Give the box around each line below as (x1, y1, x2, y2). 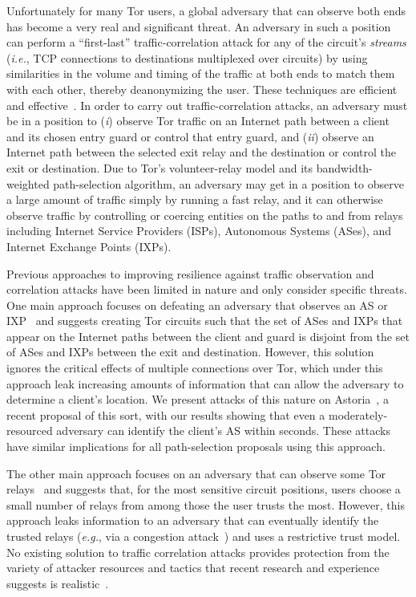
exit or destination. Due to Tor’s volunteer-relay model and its (6, 159, 313, 176)
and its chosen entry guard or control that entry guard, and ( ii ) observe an (6, 128, 374, 144)
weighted (6, 175, 50, 192)
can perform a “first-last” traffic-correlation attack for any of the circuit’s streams (6, 34, 406, 51)
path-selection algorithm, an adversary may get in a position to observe (53, 175, 404, 192)
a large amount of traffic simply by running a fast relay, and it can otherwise (6, 191, 383, 208)
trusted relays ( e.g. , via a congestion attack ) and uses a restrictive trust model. (6, 528, 401, 544)
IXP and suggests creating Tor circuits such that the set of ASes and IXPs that (6, 312, 403, 329)
